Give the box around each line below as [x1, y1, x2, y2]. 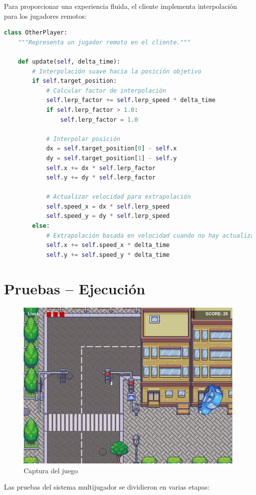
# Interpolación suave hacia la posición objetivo [32, 68, 201, 75]
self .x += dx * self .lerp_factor [46, 164, 156, 172]
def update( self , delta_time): [18, 58, 121, 65]
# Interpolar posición [46, 135, 121, 142]
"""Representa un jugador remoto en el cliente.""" [18, 38, 191, 46]
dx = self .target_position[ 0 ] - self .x [46, 145, 177, 152]
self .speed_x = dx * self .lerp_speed [46, 203, 170, 210]
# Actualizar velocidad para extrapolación [46, 193, 191, 201]
